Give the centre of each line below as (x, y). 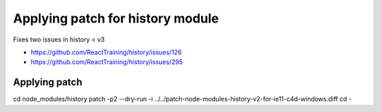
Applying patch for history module (116, 18)
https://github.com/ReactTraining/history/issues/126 (106, 52)
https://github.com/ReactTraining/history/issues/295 (107, 62)
